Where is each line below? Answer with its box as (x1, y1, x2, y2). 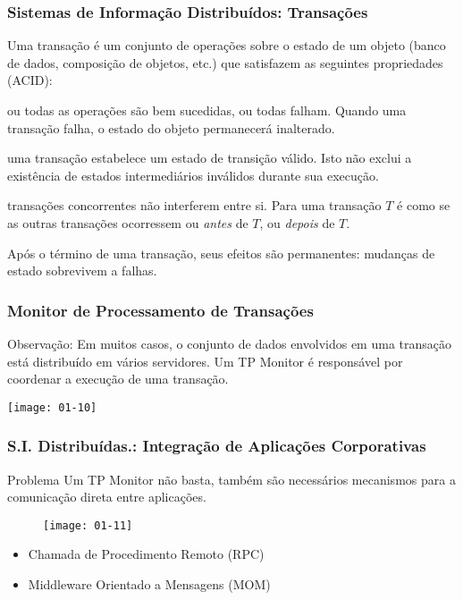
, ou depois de (259, 213, 335, 232)
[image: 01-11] (43, 519, 133, 532)
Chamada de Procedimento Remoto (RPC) (28, 545, 265, 563)
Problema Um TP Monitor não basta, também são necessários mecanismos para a (7, 469, 456, 488)
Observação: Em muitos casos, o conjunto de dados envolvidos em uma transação (7, 334, 451, 352)
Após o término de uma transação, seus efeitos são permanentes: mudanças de (7, 243, 435, 262)
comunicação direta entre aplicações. (7, 487, 206, 506)
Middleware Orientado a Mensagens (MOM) (28, 575, 271, 594)
